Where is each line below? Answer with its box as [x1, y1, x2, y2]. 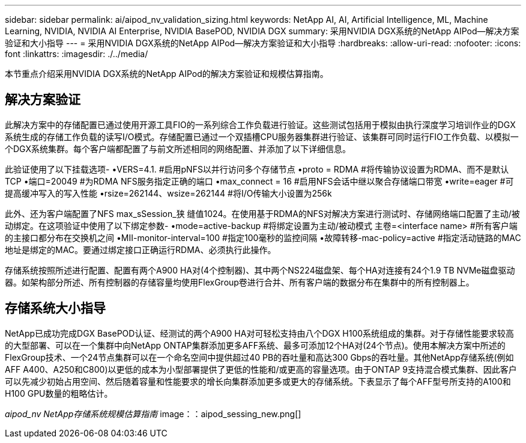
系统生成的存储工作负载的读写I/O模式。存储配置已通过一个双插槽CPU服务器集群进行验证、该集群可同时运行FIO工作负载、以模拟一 [5, 131, 519, 142]
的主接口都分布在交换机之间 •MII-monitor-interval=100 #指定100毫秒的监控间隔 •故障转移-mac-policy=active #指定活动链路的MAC [5, 232, 521, 243]
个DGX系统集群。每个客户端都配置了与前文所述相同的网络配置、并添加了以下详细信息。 [5, 143, 351, 154]
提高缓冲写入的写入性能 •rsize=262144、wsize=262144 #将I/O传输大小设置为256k [5, 188, 332, 198]
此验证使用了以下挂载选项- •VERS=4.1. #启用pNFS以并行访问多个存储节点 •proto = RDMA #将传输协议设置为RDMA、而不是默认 [5, 163, 509, 174]
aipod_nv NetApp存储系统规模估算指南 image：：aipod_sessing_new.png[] [5, 408, 301, 419]
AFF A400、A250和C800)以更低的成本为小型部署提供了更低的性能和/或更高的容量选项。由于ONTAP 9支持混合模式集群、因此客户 [5, 364, 517, 374]
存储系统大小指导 [5, 301, 106, 316]
